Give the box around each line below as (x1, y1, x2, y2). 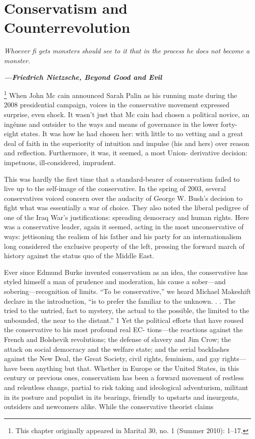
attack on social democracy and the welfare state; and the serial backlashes (4, 343, 229, 354)
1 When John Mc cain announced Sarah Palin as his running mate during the (4, 89, 237, 100)
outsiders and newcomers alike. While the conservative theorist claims (4, 401, 214, 412)
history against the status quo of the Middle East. (4, 250, 154, 261)
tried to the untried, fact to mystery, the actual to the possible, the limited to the (4, 305, 250, 316)
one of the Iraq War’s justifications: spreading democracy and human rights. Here (4, 212, 249, 222)
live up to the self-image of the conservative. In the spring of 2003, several (4, 183, 226, 194)
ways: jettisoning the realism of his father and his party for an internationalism (4, 231, 242, 242)
